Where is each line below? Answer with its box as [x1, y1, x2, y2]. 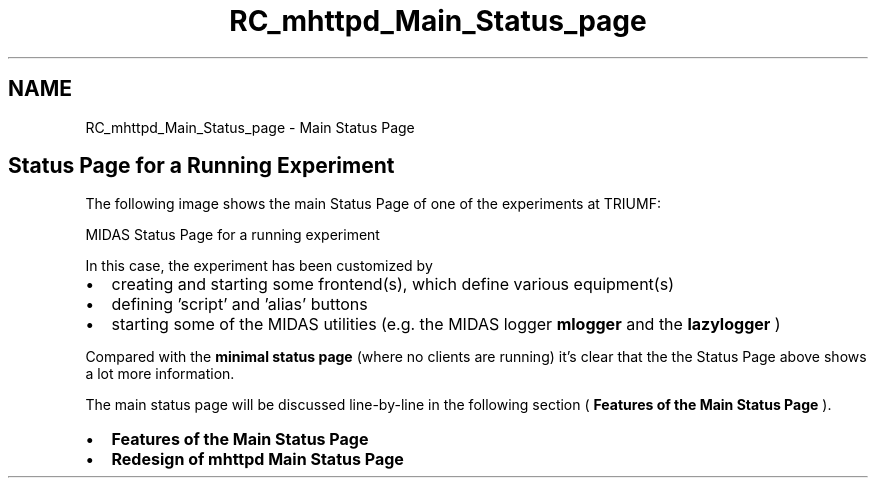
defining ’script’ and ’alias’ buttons [111, 294, 368, 315]
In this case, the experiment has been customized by [85, 257, 433, 275]
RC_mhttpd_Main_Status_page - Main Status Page [85, 118, 415, 136]
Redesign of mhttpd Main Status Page [111, 449, 404, 470]
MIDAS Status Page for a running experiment [85, 226, 380, 244]
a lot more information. [85, 365, 235, 383]
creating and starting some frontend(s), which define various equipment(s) [111, 274, 674, 295]
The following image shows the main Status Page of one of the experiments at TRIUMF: [85, 195, 661, 213]
